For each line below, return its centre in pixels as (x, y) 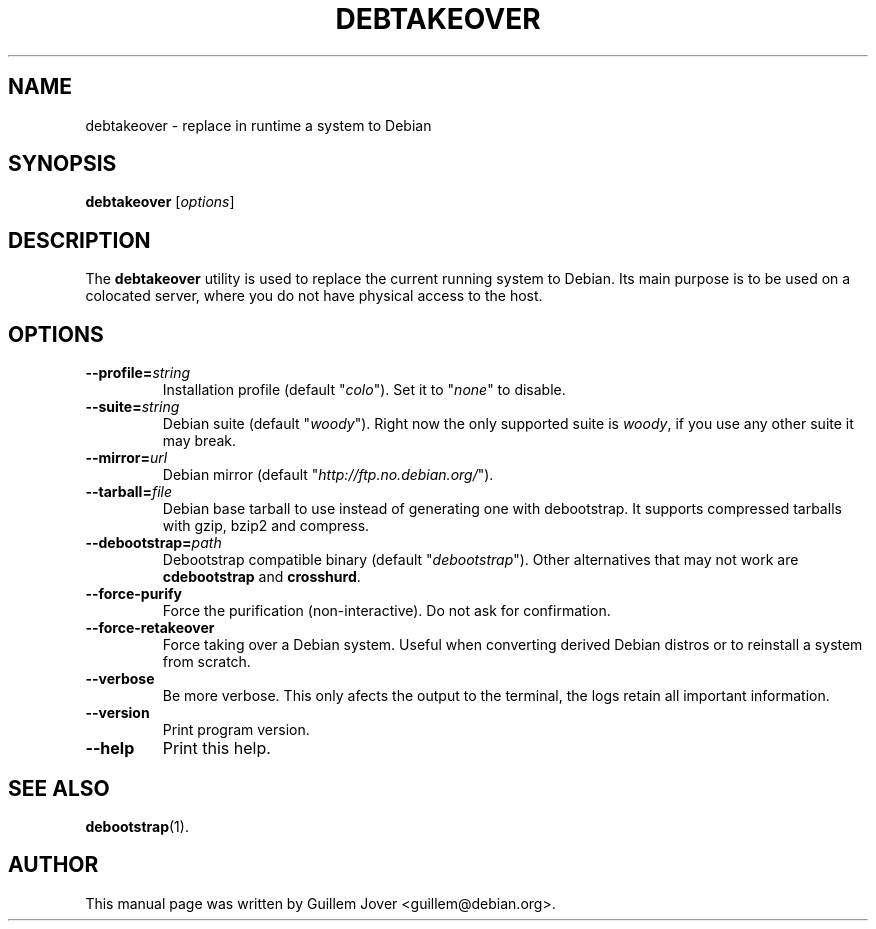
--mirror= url (126, 458)
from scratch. (206, 662)
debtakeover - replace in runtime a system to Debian (258, 125)
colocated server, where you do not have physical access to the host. (314, 296)
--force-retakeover (150, 628)
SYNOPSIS (62, 164)
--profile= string (138, 373)
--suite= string (132, 407)
